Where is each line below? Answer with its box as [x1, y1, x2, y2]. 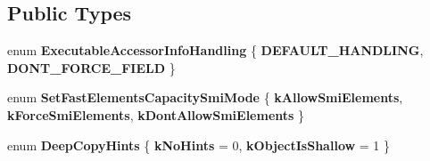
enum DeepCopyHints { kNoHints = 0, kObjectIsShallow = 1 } [7, 135, 391, 154]
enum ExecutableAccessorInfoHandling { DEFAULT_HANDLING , [7, 41, 424, 60]
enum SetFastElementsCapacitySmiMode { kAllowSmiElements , [7, 88, 403, 107]
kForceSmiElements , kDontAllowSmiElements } [7, 105, 305, 124]
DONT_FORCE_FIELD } [7, 58, 176, 76]
